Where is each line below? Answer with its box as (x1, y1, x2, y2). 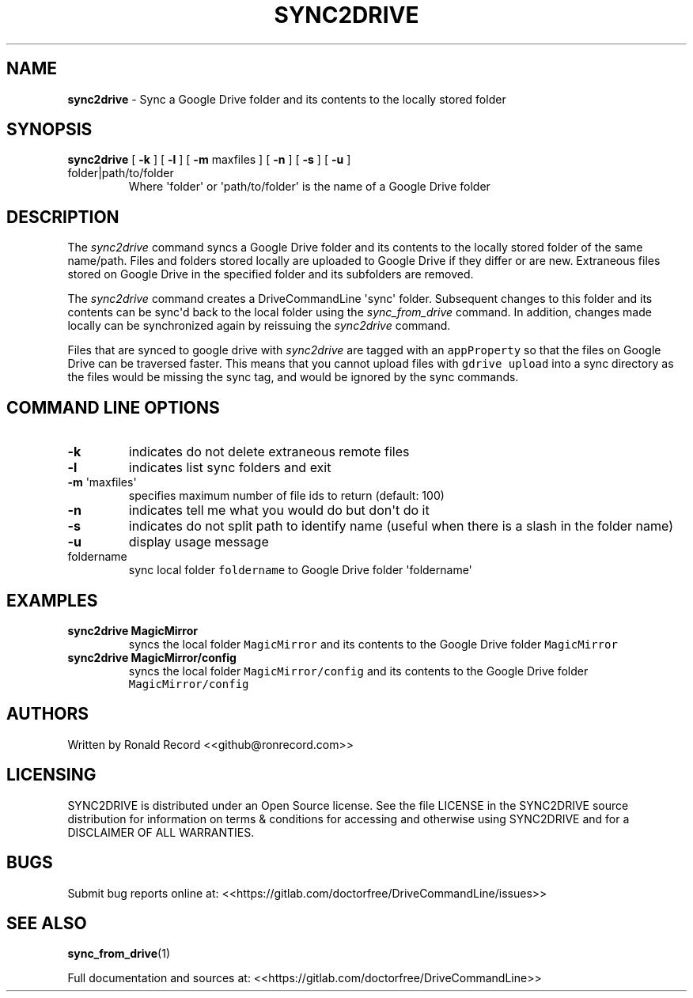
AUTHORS (6, 704, 89, 724)
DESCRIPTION (6, 206, 119, 227)
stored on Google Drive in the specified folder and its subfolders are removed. (67, 267, 474, 282)
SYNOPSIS (6, 119, 93, 140)
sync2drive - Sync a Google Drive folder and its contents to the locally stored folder (67, 92, 506, 106)
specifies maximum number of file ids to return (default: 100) (128, 489, 445, 503)
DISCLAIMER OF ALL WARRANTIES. (67, 825, 255, 839)
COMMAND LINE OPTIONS (6, 397, 220, 418)
